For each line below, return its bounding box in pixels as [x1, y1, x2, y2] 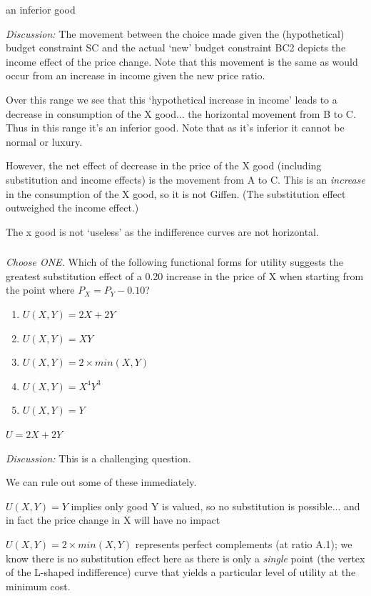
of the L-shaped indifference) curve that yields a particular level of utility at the [6, 565, 356, 580]
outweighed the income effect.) [6, 200, 139, 215]
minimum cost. [6, 578, 71, 593]
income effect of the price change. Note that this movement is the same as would [6, 54, 358, 69]
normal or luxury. [6, 134, 83, 149]
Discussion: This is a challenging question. [6, 450, 191, 465]
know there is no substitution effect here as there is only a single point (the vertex [6, 550, 365, 565]
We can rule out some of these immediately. [6, 475, 197, 490]
